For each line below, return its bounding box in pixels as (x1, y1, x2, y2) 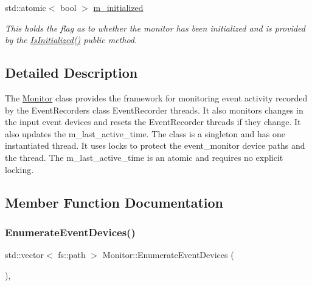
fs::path (58, 248, 86, 261)
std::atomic (5, 1, 46, 13)
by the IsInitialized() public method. (5, 33, 137, 46)
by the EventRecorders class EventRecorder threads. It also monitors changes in (5, 103, 303, 116)
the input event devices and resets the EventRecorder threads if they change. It (5, 115, 301, 128)
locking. (5, 163, 34, 175)
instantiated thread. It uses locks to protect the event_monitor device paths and (5, 139, 305, 152)
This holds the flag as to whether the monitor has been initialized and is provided (5, 21, 305, 34)
